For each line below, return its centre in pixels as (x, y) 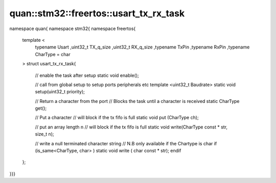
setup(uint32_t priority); (60, 92)
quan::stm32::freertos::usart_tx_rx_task (97, 13)
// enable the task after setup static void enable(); (87, 75)
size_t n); (44, 134)
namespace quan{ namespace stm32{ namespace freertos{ (73, 29)
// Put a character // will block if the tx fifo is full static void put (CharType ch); (117, 118)
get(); (41, 108)
